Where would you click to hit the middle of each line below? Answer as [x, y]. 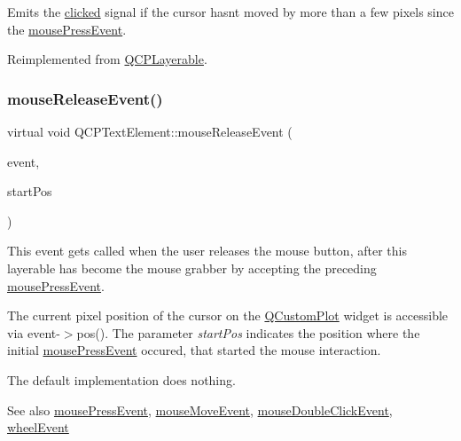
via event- [34, 332]
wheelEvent [38, 427]
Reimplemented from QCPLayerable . [107, 59]
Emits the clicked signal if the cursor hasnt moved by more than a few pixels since [230, 12]
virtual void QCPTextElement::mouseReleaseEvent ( [150, 131]
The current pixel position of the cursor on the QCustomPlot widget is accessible [228, 315]
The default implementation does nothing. [121, 379]
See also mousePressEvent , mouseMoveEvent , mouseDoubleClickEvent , [200, 409]
